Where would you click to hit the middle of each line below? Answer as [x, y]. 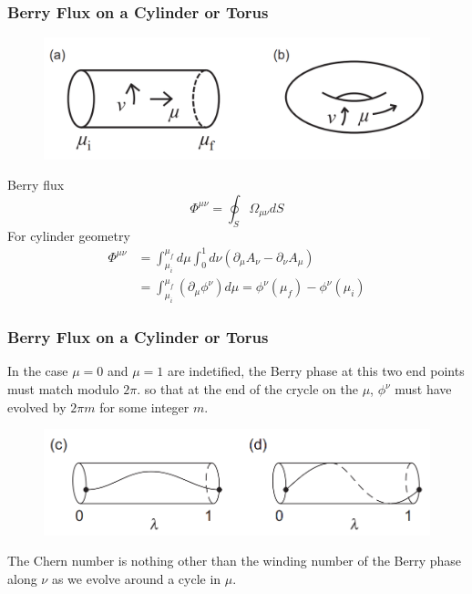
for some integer [144, 406]
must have [423, 389]
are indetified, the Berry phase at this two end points [316, 371]
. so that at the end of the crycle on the [247, 389]
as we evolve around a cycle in [136, 578]
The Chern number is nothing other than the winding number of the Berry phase [235, 561]
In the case [38, 371]
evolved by [37, 406]
